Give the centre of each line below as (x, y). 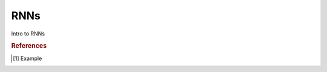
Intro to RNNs (28, 34)
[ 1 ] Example (28, 58)
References (29, 46)
